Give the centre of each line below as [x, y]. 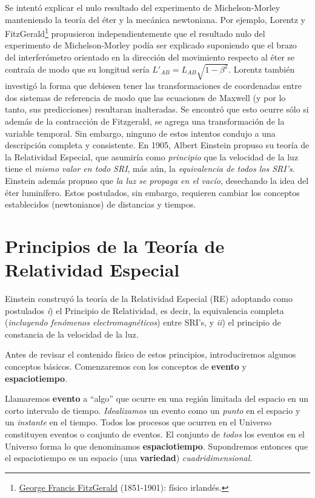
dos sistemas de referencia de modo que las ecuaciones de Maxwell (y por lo [145, 97]
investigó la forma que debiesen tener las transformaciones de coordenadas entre [153, 86]
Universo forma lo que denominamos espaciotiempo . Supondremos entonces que [157, 446]
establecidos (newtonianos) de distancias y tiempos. [101, 204]
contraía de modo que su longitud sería [77, 69]
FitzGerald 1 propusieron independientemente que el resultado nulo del [135, 32]
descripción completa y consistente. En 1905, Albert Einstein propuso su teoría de [157, 145]
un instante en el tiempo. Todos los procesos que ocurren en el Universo [138, 422]
